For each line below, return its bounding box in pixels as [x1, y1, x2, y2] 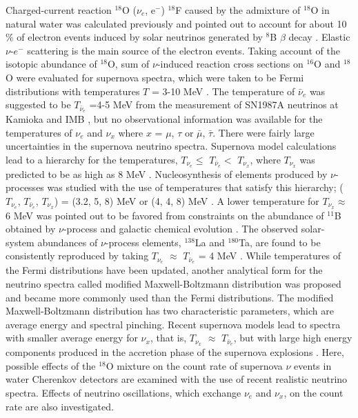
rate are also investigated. [6, 399, 114, 413]
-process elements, [105, 235, 181, 249]
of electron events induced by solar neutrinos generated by [17, 30, 263, 44]
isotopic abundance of [6, 57, 97, 71]
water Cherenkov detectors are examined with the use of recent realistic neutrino [6, 372, 348, 386]
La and [195, 235, 225, 249]
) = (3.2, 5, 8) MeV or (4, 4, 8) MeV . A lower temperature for [54, 193, 319, 208]
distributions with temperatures [6, 83, 140, 98]
